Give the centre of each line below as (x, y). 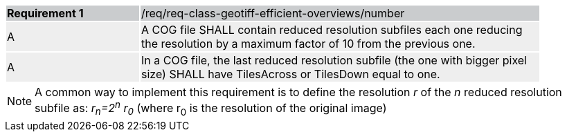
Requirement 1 (45, 13)
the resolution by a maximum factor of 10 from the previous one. (308, 44)
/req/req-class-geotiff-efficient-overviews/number (273, 13)
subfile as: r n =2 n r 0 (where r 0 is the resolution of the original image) (211, 108)
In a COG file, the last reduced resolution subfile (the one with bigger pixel (334, 60)
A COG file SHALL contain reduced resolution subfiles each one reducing (332, 30)
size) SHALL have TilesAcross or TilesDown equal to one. (291, 74)
